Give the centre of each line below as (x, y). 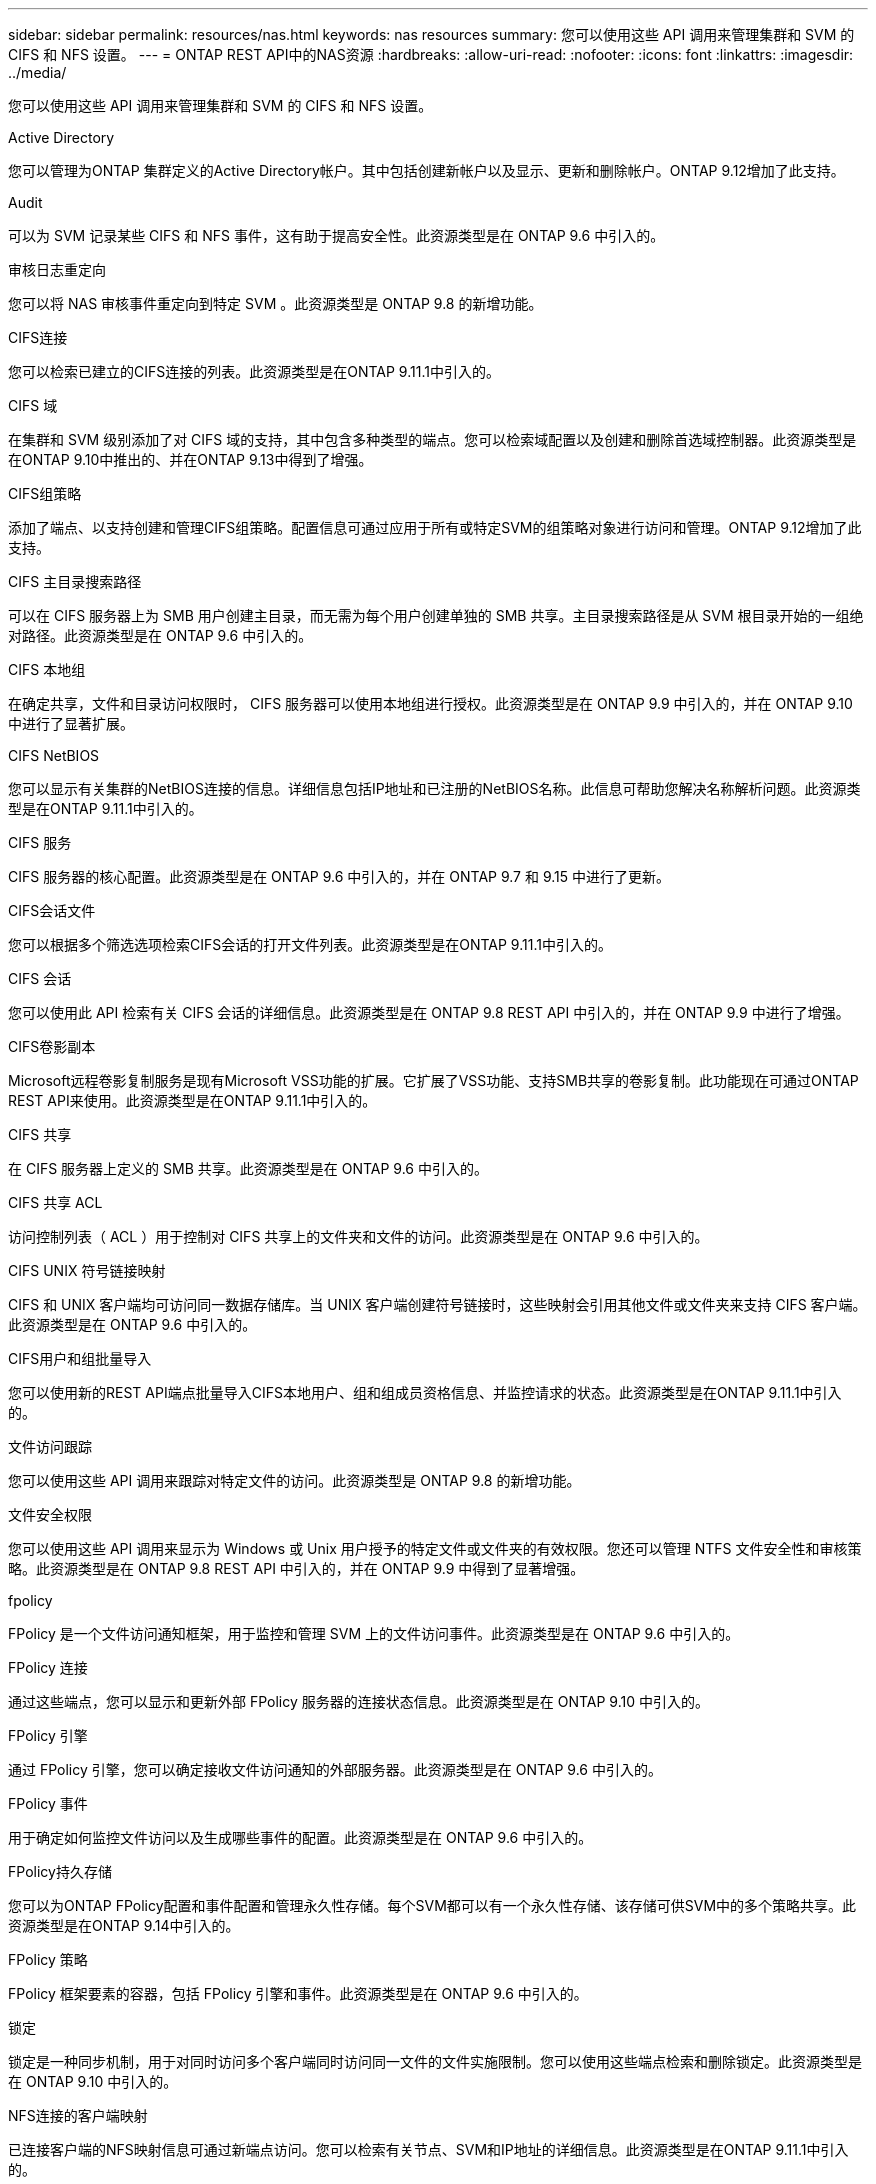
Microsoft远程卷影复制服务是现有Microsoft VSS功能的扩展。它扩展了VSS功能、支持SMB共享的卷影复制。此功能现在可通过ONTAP (433, 1080)
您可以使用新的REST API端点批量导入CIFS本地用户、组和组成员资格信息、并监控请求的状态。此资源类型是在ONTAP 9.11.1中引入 (425, 1392)
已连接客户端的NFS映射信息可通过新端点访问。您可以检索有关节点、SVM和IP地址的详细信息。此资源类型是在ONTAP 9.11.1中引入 (428, 2149)
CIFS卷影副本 (52, 1046)
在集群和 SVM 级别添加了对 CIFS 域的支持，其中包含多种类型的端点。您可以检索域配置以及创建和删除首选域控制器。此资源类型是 (432, 439)
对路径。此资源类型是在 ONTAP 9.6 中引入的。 (160, 635)
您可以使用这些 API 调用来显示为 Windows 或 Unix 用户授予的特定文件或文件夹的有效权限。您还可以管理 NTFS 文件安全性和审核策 (435, 1548)
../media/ (37, 72)
